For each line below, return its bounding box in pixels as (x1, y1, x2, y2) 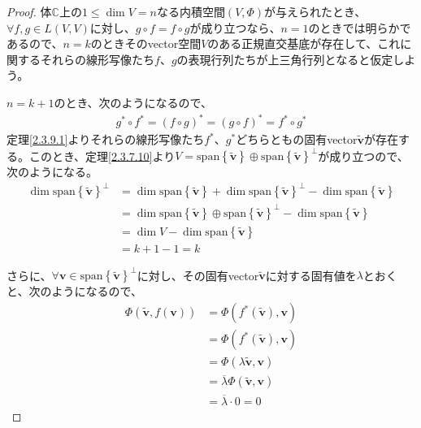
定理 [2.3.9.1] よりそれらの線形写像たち (7, 131, 205, 148)
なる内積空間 (156, 3, 225, 19)
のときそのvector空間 (90, 35, 202, 52)
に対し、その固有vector (137, 266, 259, 283)
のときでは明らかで (308, 19, 411, 36)
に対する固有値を (265, 266, 357, 283)
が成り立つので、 (318, 147, 409, 164)
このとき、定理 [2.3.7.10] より (28, 147, 176, 164)
